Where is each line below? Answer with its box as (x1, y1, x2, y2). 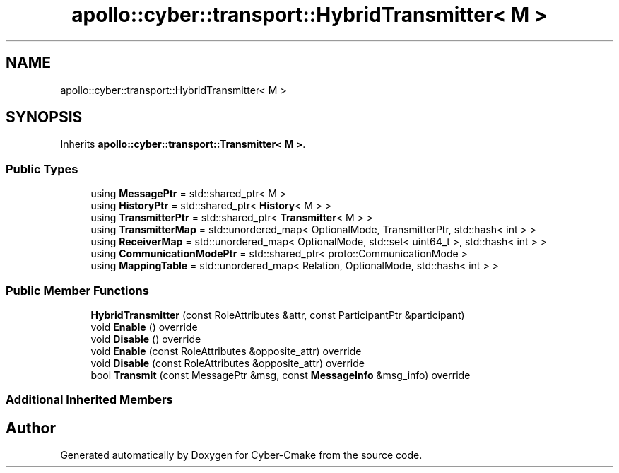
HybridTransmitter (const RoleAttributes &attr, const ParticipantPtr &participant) (90, 308, 465, 321)
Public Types (6, 161, 78, 176)
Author (6, 419, 56, 437)
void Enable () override (90, 320, 198, 333)
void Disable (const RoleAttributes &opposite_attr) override (90, 356, 365, 369)
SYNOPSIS (6, 108, 83, 127)
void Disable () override (90, 332, 201, 345)
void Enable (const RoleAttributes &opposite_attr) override (90, 344, 362, 357)
